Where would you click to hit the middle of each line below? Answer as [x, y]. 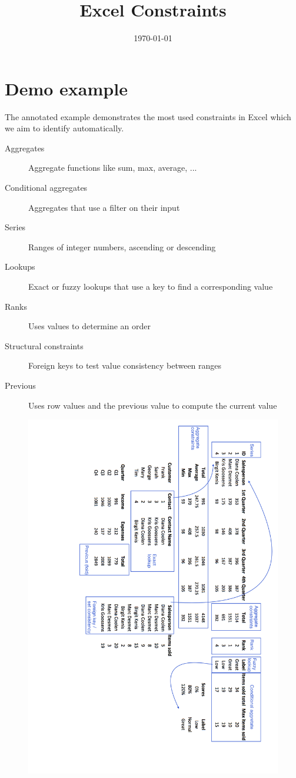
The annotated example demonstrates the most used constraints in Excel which [148, 116]
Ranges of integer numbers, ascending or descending [122, 246]
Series [15, 227]
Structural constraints [44, 345]
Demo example [66, 88]
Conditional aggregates [46, 188]
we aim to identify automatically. [64, 128]
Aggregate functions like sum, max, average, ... [113, 168]
